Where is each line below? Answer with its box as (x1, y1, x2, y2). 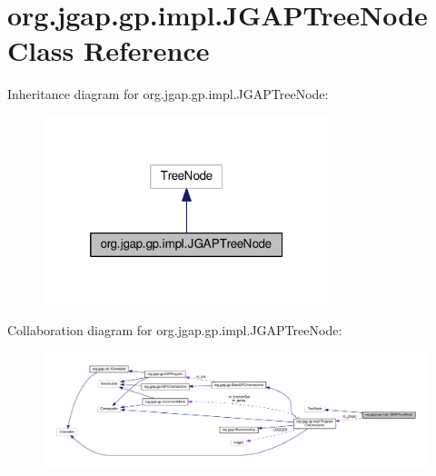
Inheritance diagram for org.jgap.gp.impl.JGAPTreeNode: (7, 84, 329, 104)
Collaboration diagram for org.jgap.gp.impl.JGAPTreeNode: (7, 321, 342, 340)
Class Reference (7, 32, 210, 69)
